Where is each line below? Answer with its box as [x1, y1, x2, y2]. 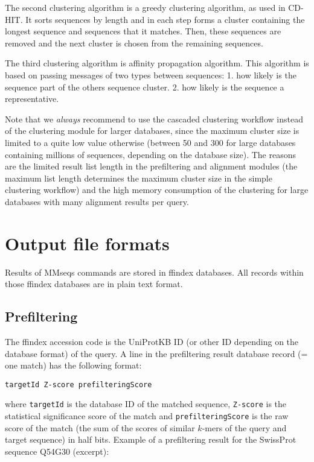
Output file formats [5, 230, 170, 255]
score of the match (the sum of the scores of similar [5, 421, 195, 434]
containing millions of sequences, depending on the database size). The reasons [5, 148, 296, 160]
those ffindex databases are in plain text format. [5, 277, 183, 290]
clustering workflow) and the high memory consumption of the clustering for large [5, 183, 309, 196]
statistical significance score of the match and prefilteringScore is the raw [5, 410, 289, 422]
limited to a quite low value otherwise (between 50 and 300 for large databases [5, 136, 296, 148]
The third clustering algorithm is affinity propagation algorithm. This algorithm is [5, 57, 309, 69]
